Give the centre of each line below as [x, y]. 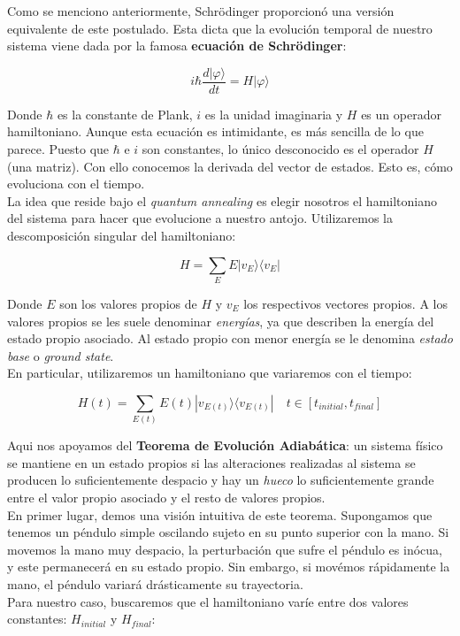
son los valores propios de [128, 303]
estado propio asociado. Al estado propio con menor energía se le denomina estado [230, 338]
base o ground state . [61, 355]
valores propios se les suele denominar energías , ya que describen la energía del [221, 321]
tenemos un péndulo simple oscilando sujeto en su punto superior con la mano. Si [228, 532]
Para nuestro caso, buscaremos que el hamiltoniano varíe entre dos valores [208, 601]
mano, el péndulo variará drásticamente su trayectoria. [155, 583]
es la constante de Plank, [125, 114]
